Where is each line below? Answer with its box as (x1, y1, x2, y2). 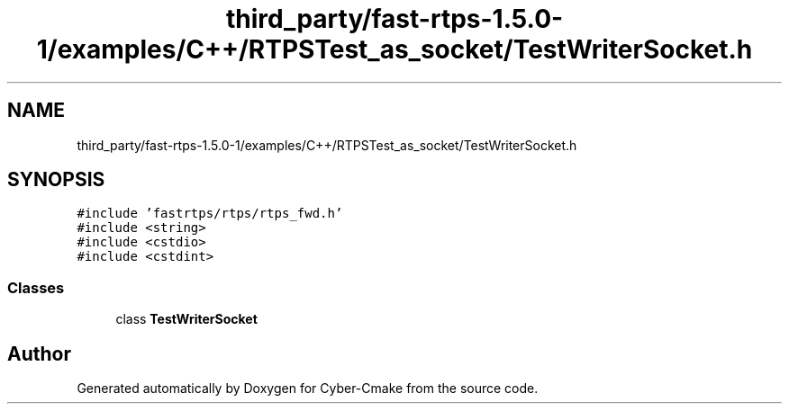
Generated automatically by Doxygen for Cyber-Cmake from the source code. (77, 380, 539, 397)
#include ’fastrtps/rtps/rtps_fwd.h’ (77, 206, 343, 221)
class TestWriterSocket (115, 311, 258, 327)
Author (7, 342, 71, 365)
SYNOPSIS (7, 168, 105, 192)
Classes (7, 278, 65, 297)
